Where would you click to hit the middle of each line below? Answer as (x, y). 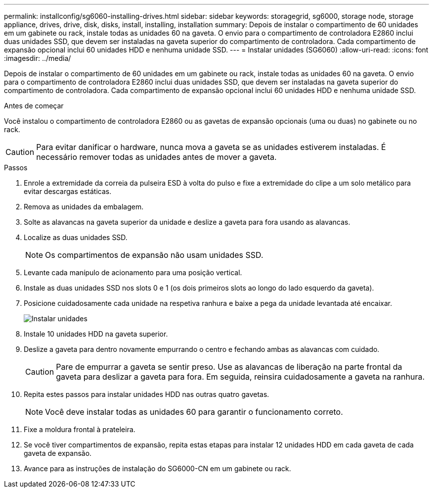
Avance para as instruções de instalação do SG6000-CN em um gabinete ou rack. (157, 468)
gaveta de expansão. (58, 453)
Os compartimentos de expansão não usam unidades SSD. (154, 255)
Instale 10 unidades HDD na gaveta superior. (96, 334)
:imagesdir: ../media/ (38, 58)
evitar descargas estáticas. (68, 191)
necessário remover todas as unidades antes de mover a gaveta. (156, 157)
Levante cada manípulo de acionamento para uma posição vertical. (133, 272)
